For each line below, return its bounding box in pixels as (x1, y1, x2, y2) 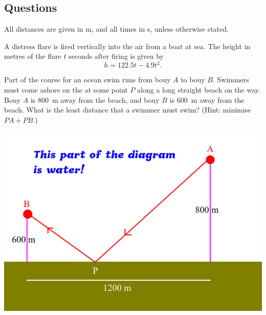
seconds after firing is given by (69, 51, 164, 61)
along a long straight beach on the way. (137, 84, 260, 95)
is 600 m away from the (169, 94, 245, 105)
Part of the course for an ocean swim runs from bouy (4, 74, 171, 85)
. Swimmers (212, 74, 249, 85)
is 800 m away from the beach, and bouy (30, 94, 160, 105)
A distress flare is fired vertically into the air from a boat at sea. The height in (4, 40, 251, 51)
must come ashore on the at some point (4, 84, 128, 95)
